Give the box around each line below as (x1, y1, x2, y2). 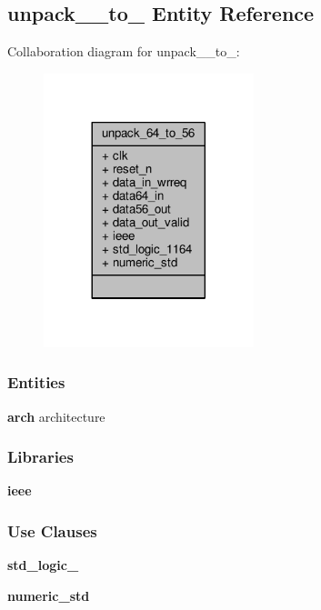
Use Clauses (7, 519, 97, 542)
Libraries (7, 445, 74, 468)
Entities (7, 371, 65, 394)
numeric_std (7, 585, 90, 605)
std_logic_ (7, 555, 79, 575)
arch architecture (7, 406, 105, 425)
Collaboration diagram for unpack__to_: (7, 42, 240, 61)
